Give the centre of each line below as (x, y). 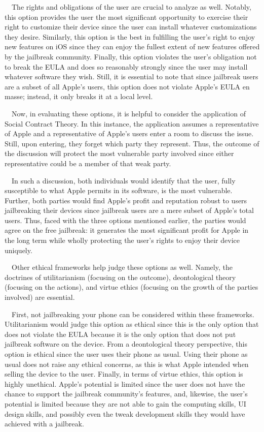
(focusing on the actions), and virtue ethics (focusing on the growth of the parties (131, 287)
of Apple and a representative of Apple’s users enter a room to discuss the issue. (129, 133)
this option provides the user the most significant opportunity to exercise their (126, 17)
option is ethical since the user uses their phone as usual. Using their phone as (126, 354)
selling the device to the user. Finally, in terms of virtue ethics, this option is (124, 374)
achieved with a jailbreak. (44, 424)
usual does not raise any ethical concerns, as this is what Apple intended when (127, 364)
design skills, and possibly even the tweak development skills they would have (125, 413)
